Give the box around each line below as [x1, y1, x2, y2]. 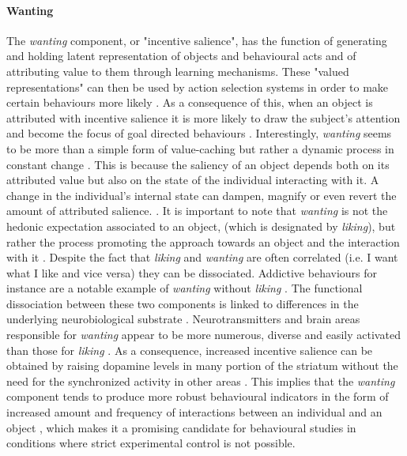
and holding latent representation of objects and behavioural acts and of [6, 47, 356, 64]
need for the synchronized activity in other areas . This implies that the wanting [6, 372, 395, 389]
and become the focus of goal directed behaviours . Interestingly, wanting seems [6, 125, 392, 141]
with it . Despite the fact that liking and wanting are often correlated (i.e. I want [6, 249, 398, 266]
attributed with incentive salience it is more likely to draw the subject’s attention [6, 109, 401, 126]
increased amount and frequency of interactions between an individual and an [6, 404, 383, 420]
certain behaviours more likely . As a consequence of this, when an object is [6, 94, 373, 111]
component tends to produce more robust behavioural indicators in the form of [6, 388, 389, 405]
